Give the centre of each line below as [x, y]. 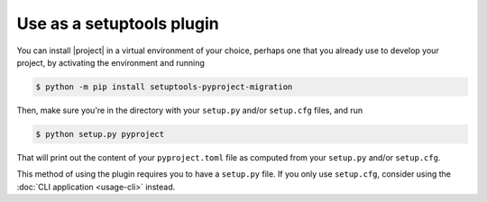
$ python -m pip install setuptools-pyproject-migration [164, 87]
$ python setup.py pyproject [100, 134]
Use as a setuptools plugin [118, 23]
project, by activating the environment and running [110, 62]
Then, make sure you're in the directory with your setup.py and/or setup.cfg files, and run [190, 110]
